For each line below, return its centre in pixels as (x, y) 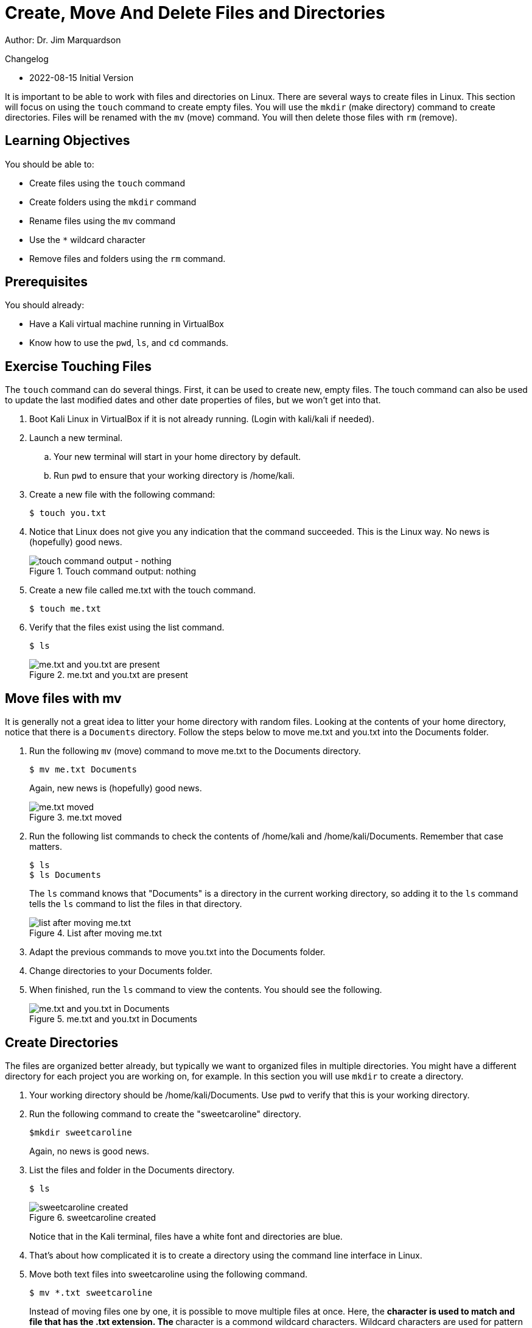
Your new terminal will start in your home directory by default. (177, 457)
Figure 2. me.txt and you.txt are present (109, 675)
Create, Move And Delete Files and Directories (195, 13)
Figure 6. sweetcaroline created (93, 1217)
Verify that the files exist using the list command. (127, 627)
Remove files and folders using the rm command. (128, 258)
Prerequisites (46, 282)
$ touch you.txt (68, 513)
